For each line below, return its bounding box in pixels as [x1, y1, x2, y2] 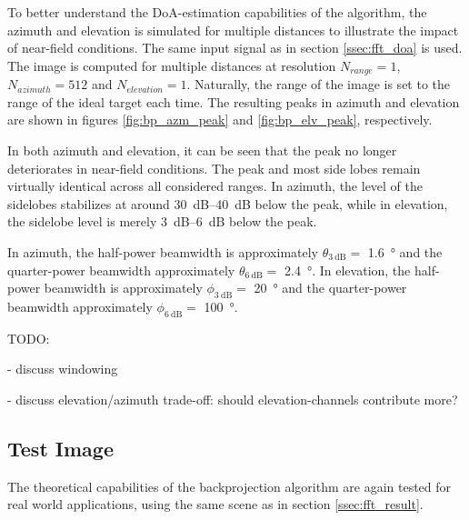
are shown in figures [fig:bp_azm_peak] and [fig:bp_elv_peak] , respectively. [7, 110, 433, 129]
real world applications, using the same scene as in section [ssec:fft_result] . [7, 495, 424, 514]
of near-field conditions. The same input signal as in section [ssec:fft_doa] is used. [7, 38, 463, 57]
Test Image [7, 434, 114, 462]
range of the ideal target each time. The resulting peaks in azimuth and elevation [7, 92, 460, 111]
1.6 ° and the [367, 242, 443, 261]
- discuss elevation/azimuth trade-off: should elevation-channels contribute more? [7, 389, 458, 408]
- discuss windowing [7, 359, 118, 378]
